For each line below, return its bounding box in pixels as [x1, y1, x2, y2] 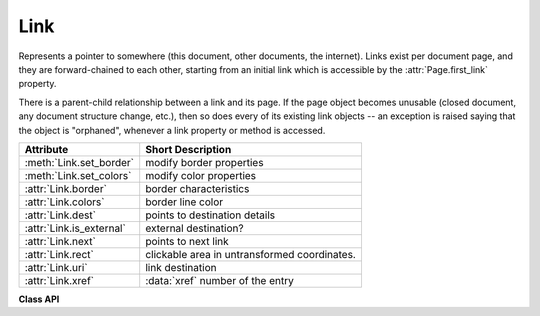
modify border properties [145, 155, 264, 169]
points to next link [145, 234, 229, 248]
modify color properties [145, 168, 257, 182]
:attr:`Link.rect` [24, 247, 94, 261]
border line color [145, 195, 224, 209]
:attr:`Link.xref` [24, 273, 95, 287]
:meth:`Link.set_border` [24, 155, 135, 169]
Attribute [24, 142, 69, 156]
